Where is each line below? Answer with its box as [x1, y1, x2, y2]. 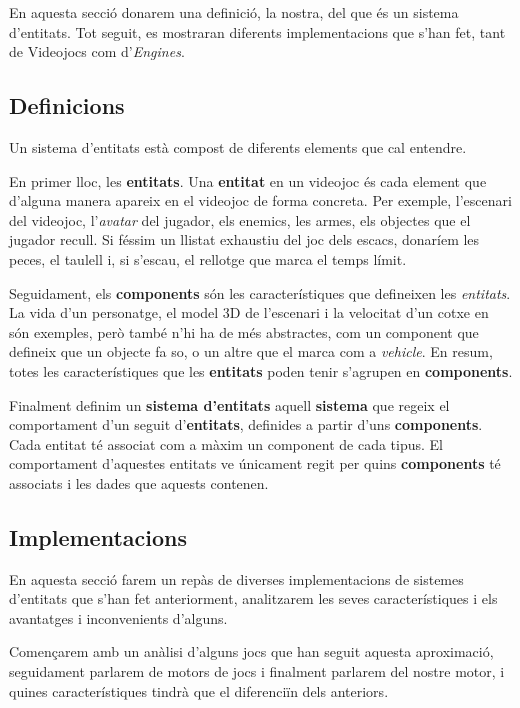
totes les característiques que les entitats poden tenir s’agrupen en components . [9, 360, 513, 381]
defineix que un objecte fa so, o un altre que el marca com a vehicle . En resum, [9, 341, 493, 362]
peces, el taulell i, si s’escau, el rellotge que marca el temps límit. [9, 248, 407, 269]
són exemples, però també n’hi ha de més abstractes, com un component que [9, 321, 479, 342]
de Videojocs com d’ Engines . [9, 41, 185, 62]
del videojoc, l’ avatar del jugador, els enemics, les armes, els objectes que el [9, 209, 471, 230]
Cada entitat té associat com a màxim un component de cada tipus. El [9, 433, 443, 454]
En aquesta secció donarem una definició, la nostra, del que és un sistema [9, 2, 459, 22]
